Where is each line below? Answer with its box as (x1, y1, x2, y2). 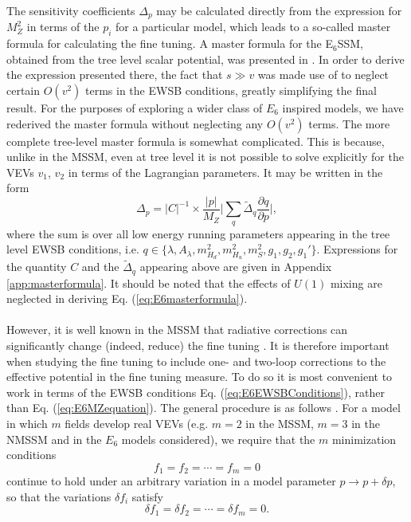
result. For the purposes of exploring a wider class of (6, 100, 263, 116)
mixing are (330, 274, 382, 291)
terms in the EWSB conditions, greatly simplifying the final (85, 82, 377, 99)
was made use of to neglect (257, 66, 389, 83)
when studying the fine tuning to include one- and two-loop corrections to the (6, 352, 386, 369)
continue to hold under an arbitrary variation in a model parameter (6, 473, 336, 489)
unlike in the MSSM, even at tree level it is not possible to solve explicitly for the (6, 148, 404, 165)
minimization (331, 430, 397, 447)
